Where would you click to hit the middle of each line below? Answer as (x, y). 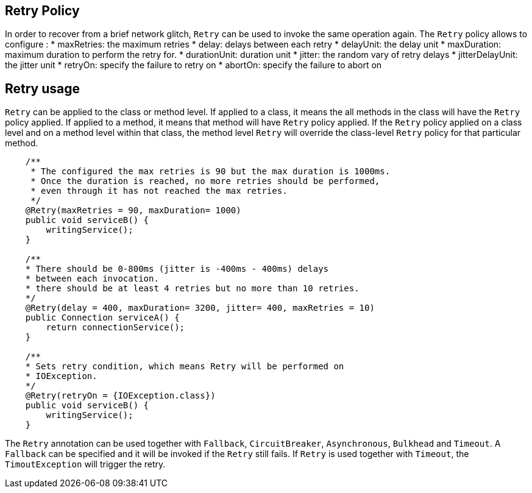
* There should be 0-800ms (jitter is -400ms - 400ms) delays (177, 269)
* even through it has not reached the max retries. (159, 191)
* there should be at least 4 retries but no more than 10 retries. (192, 289)
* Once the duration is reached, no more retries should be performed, (205, 181)
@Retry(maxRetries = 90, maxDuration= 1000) (133, 211)
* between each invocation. (92, 279)
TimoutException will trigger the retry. (85, 464)
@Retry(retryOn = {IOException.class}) (120, 396)
